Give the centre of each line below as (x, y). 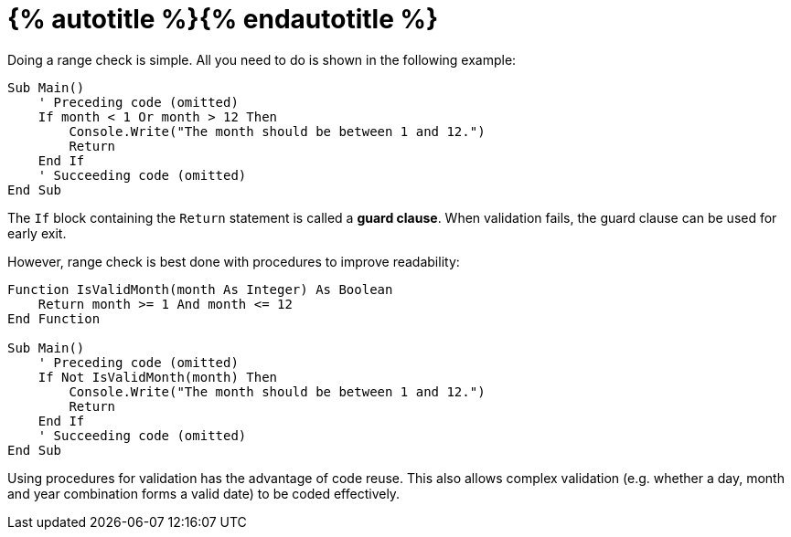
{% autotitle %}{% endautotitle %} (223, 19)
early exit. (37, 233)
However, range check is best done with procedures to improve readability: (234, 261)
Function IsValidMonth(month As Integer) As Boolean (200, 289)
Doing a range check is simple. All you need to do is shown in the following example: (262, 59)
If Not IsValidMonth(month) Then (158, 377)
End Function (54, 318)
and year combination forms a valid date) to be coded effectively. (204, 493)
